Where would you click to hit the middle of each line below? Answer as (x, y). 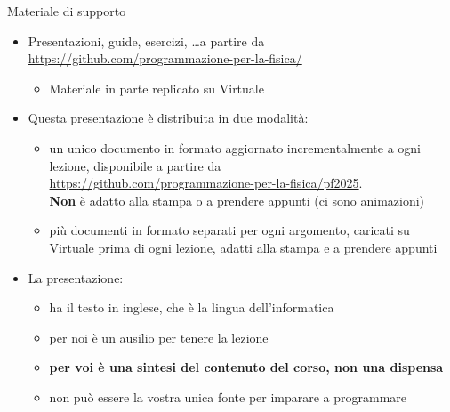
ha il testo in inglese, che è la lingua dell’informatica (192, 307)
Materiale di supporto (67, 11)
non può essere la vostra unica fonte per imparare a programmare (228, 396)
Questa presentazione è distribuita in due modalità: (168, 118)
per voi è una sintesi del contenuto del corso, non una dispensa (246, 367)
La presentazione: (76, 277)
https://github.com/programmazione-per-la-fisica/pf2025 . (206, 183)
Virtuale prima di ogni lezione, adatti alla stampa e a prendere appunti (243, 247)
